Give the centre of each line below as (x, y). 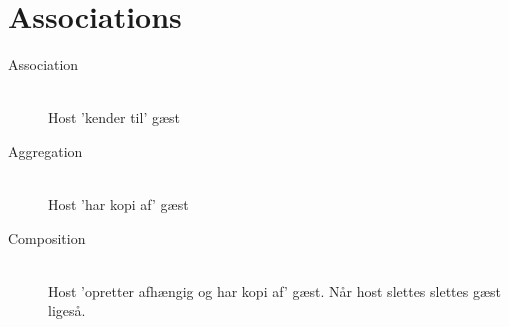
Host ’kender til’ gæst (114, 117)
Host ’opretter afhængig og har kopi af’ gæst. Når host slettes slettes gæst (275, 290)
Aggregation (45, 150)
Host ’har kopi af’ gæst (118, 204)
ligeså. (67, 310)
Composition (47, 237)
